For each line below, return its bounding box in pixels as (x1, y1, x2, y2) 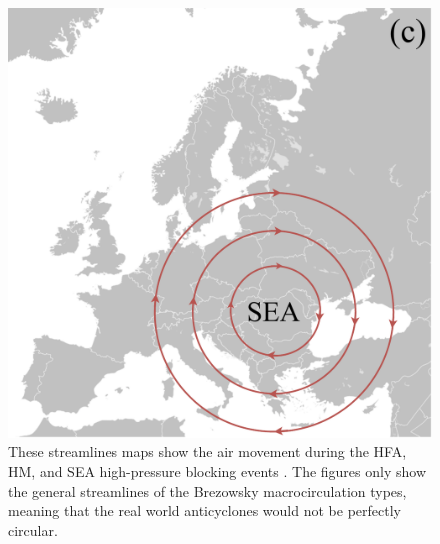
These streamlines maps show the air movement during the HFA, (8, 441, 407, 462)
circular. (8, 519, 58, 540)
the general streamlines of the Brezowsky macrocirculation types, (8, 480, 407, 501)
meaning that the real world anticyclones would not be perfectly (8, 500, 401, 521)
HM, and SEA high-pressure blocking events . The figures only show (8, 461, 426, 482)
